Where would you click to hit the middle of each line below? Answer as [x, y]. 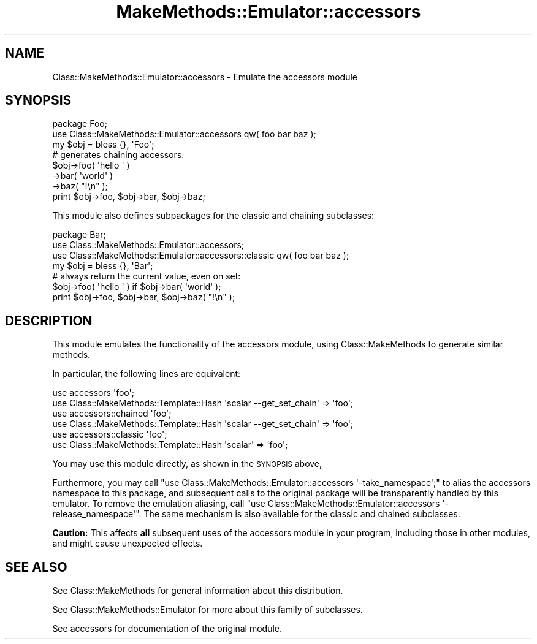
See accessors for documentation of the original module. [167, 629]
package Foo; [80, 124]
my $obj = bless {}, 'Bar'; [103, 266]
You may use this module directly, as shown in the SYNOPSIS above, [187, 464]
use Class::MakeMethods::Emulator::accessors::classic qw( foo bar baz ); [201, 256]
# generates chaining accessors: [118, 155]
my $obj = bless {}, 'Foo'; [103, 145]
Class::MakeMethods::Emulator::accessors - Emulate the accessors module [205, 77]
